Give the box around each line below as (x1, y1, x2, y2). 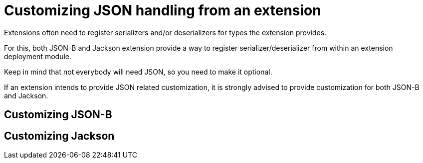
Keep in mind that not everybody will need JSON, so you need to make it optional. (4, 67, 272, 76)
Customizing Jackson (4, 129, 115, 142)
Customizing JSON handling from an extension (4, 2, 321, 19)
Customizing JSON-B (4, 108, 112, 121)
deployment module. (4, 52, 71, 61)
